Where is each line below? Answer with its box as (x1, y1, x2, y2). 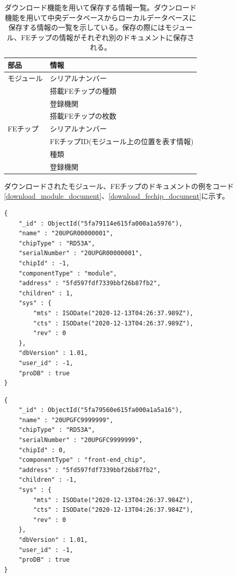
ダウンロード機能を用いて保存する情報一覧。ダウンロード (4, 2, 197, 12)
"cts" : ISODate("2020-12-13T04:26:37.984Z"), (33, 506, 194, 514)
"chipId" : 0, (18, 446, 66, 454)
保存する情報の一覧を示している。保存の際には (8, 22, 165, 33)
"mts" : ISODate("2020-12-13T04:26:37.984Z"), (33, 496, 194, 504)
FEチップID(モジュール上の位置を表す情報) (50, 136, 194, 147)
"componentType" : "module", (18, 269, 117, 277)
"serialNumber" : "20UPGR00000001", (18, 250, 143, 257)
